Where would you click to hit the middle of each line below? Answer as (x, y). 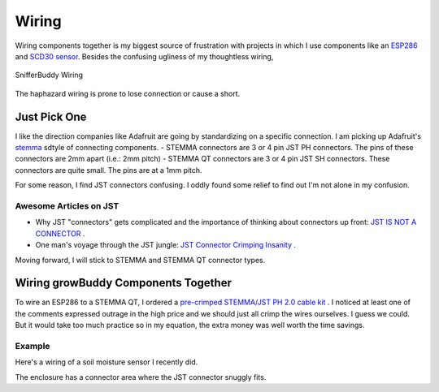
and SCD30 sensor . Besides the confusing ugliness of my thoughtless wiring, (144, 56)
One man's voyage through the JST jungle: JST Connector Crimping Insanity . (166, 245)
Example (33, 346)
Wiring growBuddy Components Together (123, 283)
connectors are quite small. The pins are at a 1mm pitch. (109, 170)
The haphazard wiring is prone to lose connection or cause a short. (127, 93)
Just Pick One (51, 116)
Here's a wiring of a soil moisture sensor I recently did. (106, 362)
